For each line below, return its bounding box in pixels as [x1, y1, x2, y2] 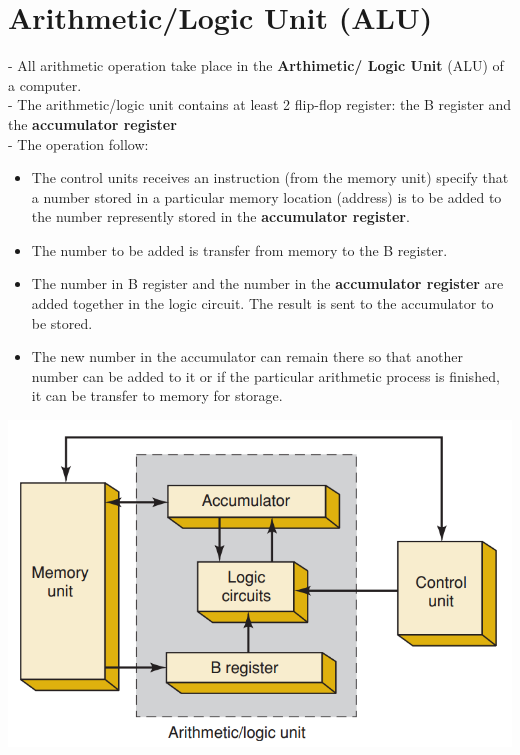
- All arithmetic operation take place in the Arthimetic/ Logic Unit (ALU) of [8, 55, 504, 76]
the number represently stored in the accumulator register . [31, 206, 410, 227]
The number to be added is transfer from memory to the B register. [31, 239, 448, 260]
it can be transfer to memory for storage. [31, 385, 283, 406]
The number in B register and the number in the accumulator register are [31, 273, 504, 294]
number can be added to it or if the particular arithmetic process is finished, [31, 365, 500, 386]
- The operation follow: [8, 133, 149, 154]
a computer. [8, 74, 82, 95]
